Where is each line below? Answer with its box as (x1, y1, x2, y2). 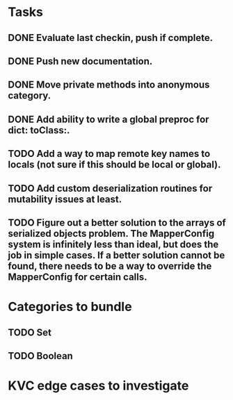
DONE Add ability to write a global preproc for (8, 113, 209, 125)
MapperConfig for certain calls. (8, 271, 148, 283)
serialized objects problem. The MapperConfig (8, 227, 215, 240)
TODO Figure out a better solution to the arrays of (8, 217, 227, 228)
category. (8, 90, 51, 101)
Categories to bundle (8, 299, 132, 315)
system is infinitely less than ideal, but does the (8, 238, 219, 250)
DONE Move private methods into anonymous (8, 79, 210, 91)
